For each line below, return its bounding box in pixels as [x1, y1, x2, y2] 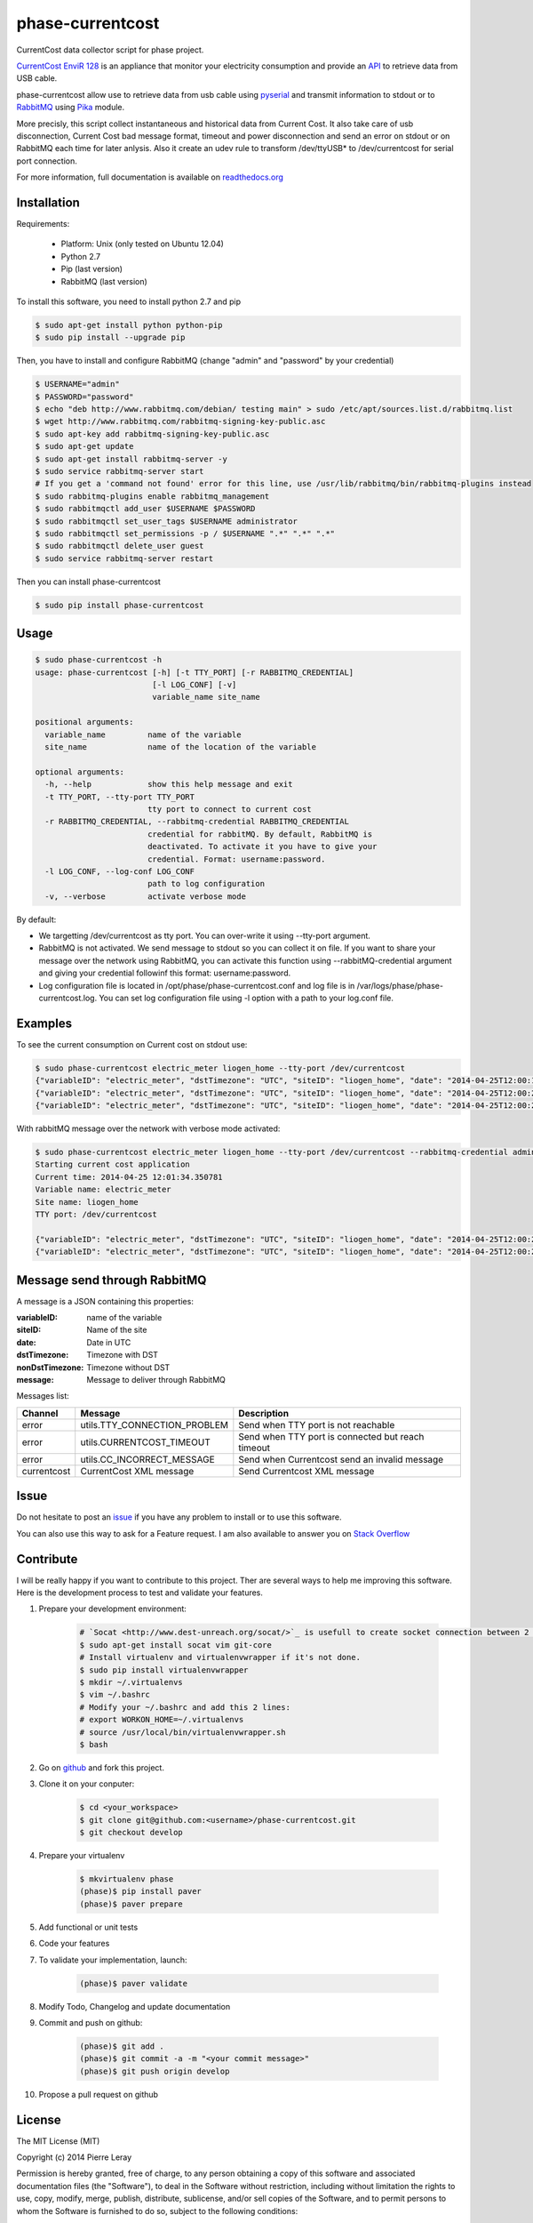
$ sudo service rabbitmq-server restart [35, 553, 213, 564]
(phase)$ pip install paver [79, 1886, 202, 1897]
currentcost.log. [38, 992, 98, 1004]
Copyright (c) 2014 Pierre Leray [16, 2152, 132, 2163]
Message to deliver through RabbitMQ [86, 1375, 227, 1385]
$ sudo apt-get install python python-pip [35, 320, 223, 330]
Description [238, 1407, 289, 1419]
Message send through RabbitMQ [16, 1272, 207, 1288]
